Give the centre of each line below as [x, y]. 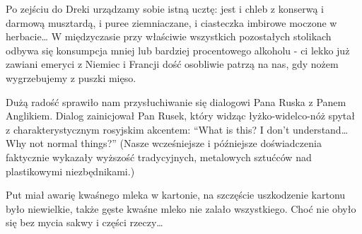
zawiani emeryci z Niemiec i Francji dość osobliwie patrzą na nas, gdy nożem [172, 64]
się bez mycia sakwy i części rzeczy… [84, 222]
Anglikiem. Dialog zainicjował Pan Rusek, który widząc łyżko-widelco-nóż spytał [180, 116]
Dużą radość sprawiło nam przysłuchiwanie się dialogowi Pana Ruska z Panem [176, 101]
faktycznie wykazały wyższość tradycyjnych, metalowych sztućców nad [159, 157]
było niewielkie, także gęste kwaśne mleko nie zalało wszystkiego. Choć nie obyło [181, 208]
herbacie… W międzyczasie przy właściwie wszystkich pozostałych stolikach [169, 36]
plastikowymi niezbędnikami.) [70, 171]
